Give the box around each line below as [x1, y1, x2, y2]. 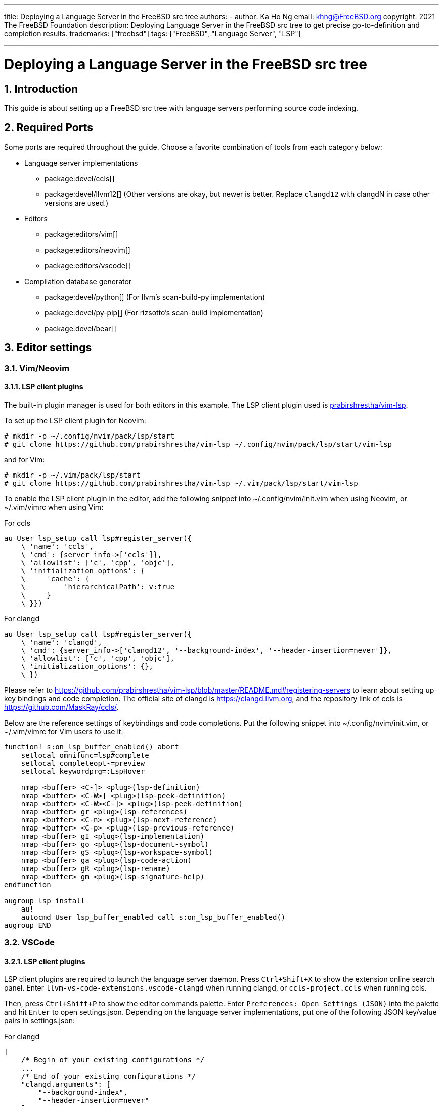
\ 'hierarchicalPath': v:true [21, 582, 175, 591]
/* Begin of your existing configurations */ [21, 1056, 205, 1064]
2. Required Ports [4, 121, 93, 134]
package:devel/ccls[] [45, 174, 115, 183]
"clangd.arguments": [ [21, 1080, 111, 1089]
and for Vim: [4, 455, 45, 464]
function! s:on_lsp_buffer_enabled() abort [4, 742, 179, 751]
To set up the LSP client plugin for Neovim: [4, 416, 146, 425]
